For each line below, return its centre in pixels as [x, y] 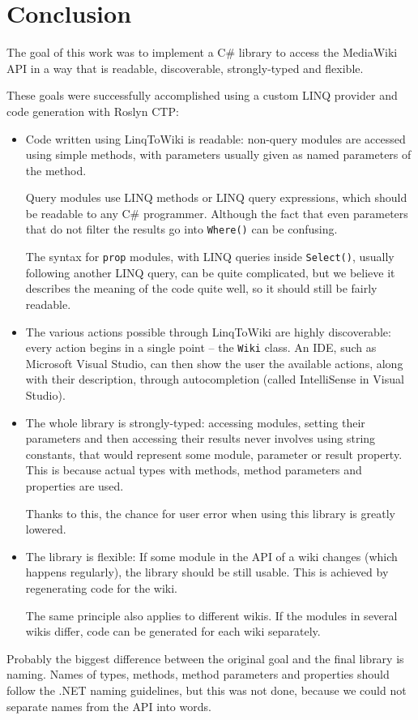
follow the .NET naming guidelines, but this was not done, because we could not [207, 690]
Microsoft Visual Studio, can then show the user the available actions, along [214, 363]
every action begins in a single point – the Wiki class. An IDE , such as [201, 347]
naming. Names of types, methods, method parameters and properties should [198, 674]
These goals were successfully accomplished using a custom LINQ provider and [202, 95]
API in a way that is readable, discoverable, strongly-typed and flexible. [185, 68]
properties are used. [75, 485]
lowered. [46, 529]
